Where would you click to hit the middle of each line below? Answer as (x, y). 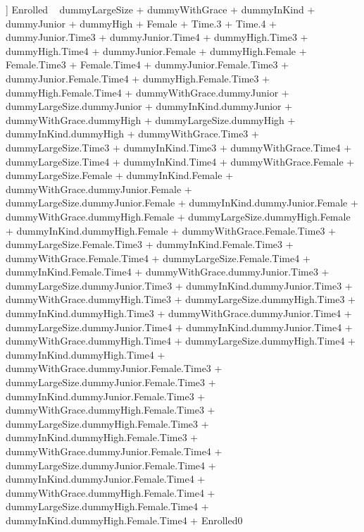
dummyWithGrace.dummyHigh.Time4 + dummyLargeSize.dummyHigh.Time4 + (181, 341)
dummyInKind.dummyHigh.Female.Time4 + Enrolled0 (124, 520)
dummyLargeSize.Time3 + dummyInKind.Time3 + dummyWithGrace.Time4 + (179, 147)
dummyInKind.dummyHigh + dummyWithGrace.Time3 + (132, 134)
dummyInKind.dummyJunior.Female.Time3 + (106, 396)
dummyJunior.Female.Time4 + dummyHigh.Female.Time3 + (138, 78)
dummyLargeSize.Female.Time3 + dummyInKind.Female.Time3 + (150, 244)
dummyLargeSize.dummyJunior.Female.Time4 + (111, 465)
